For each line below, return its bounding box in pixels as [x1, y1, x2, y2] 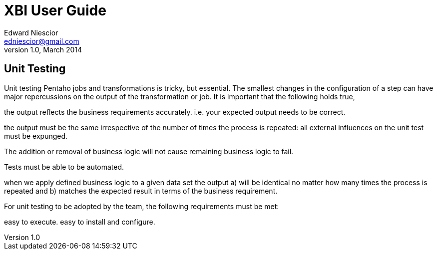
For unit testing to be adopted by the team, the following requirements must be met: [4, 202, 279, 211]
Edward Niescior [4, 28, 58, 37]
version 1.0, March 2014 [4, 45, 82, 54]
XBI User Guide [4, 2, 106, 19]
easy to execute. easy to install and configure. [4, 217, 155, 226]
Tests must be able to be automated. [4, 162, 124, 171]
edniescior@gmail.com [4, 36, 79, 45]
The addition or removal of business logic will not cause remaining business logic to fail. [4, 147, 294, 156]
